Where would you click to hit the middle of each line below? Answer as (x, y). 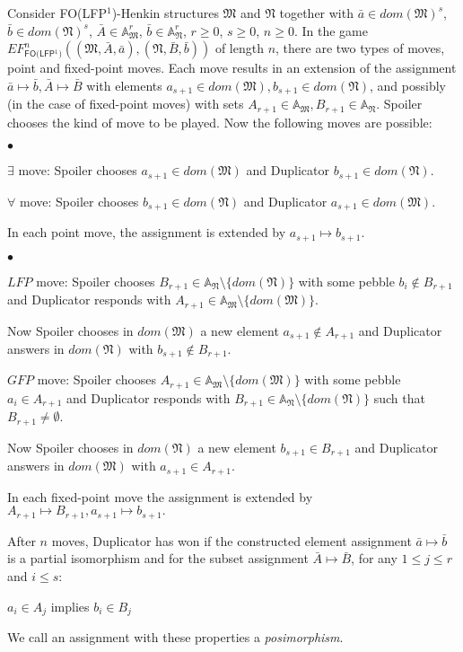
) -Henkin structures (165, 13)
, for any (374, 558)
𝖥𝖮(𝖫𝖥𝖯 (40, 53)
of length (239, 48)
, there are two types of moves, (360, 48)
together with (316, 13)
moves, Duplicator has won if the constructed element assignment (231, 540)
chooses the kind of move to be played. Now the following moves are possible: (220, 122)
